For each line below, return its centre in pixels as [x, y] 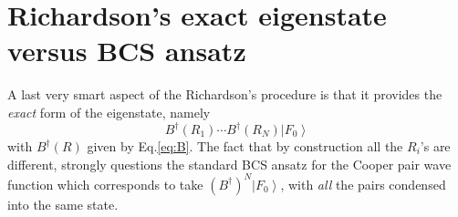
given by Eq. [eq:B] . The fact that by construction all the [245, 146]
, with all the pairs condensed [363, 184]
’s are [435, 146]
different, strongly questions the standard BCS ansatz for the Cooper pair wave [229, 164]
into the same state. [63, 204]
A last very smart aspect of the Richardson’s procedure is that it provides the [225, 94]
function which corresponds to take [105, 184]
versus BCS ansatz [127, 51]
